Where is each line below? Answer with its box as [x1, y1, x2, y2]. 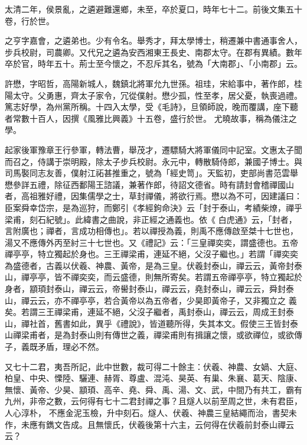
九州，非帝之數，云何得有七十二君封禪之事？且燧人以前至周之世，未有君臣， [5, 395, 302, 407]
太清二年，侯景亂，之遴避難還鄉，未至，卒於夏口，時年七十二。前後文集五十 [5, 3, 302, 15]
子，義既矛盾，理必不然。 [5, 340, 104, 353]
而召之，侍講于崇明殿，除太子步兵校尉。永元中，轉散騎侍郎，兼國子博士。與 [5, 155, 302, 167]
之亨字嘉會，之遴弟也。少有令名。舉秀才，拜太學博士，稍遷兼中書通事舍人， [5, 34, 302, 47]
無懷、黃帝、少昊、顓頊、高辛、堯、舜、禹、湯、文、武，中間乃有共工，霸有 [5, 383, 302, 395]
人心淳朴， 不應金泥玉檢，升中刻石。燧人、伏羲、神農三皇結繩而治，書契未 [5, 407, 297, 418]
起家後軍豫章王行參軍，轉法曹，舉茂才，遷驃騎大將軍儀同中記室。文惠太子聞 [5, 143, 302, 155]
